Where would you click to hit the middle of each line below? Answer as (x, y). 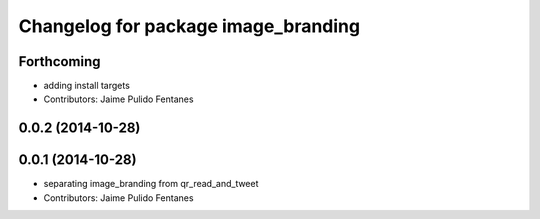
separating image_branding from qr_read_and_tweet (151, 184)
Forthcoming (59, 61)
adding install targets (86, 86)
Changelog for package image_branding (189, 26)
